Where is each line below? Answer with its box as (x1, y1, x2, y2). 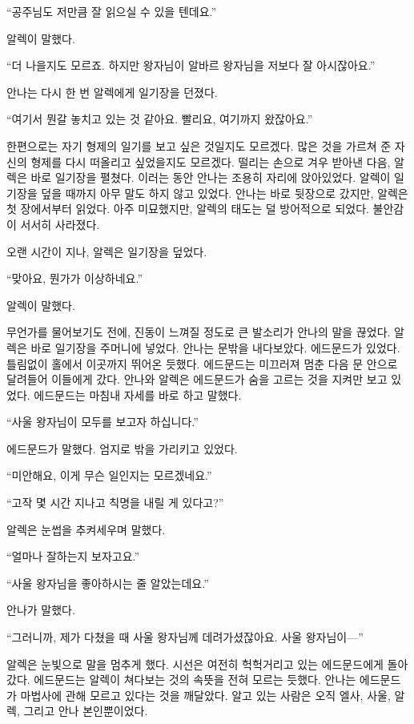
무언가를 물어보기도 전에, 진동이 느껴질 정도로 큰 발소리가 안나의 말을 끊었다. (6, 324, 391, 340)
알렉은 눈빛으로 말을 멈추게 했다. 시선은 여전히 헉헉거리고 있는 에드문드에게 (6, 655, 384, 672)
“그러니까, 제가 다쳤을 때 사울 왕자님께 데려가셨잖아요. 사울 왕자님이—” (6, 629, 364, 646)
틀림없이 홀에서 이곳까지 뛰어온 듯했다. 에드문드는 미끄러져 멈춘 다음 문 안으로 (6, 355, 398, 372)
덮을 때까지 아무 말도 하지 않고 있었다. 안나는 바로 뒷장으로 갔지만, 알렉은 (41, 184, 408, 201)
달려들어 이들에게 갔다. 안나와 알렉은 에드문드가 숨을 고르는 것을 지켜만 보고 (6, 371, 388, 388)
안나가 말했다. (6, 601, 75, 618)
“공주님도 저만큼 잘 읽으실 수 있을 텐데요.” (6, 3, 217, 19)
